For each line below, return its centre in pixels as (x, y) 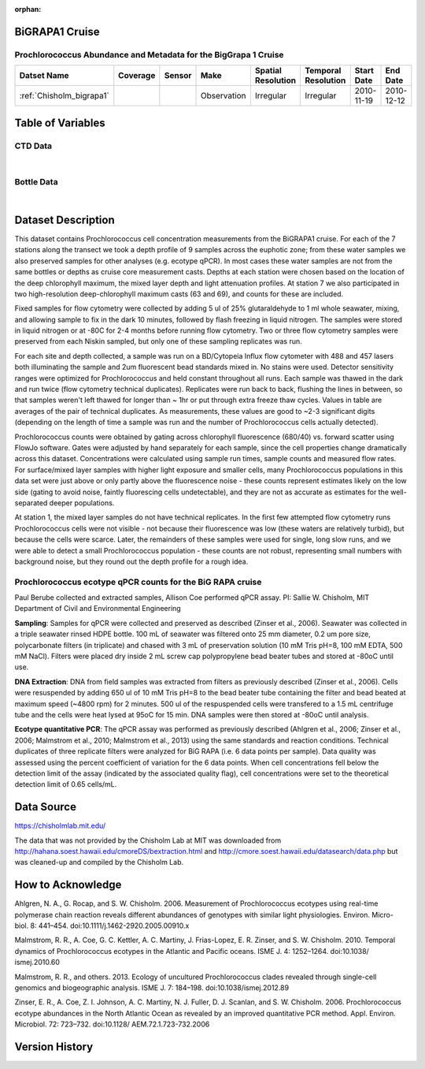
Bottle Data (36, 181)
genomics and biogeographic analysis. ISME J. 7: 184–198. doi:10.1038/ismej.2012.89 (152, 988)
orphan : (28, 9)
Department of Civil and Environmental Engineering (98, 609)
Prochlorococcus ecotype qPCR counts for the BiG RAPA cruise (138, 582)
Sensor (178, 76)
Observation (224, 96)
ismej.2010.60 (37, 963)
